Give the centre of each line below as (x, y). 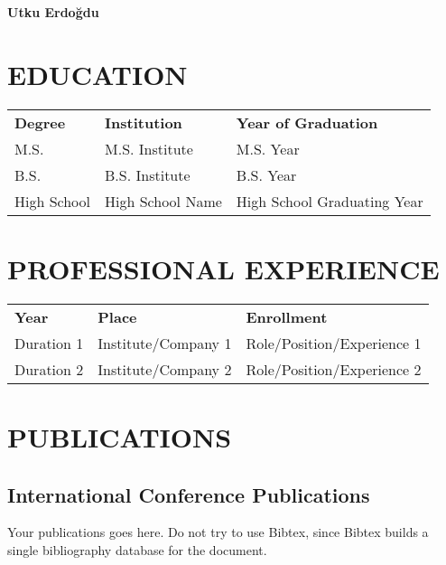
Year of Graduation (307, 122)
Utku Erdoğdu (53, 12)
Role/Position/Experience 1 (334, 343)
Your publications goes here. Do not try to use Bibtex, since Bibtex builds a (218, 532)
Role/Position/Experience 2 (334, 369)
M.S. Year (268, 148)
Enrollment (287, 316)
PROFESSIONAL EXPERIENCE (223, 268)
